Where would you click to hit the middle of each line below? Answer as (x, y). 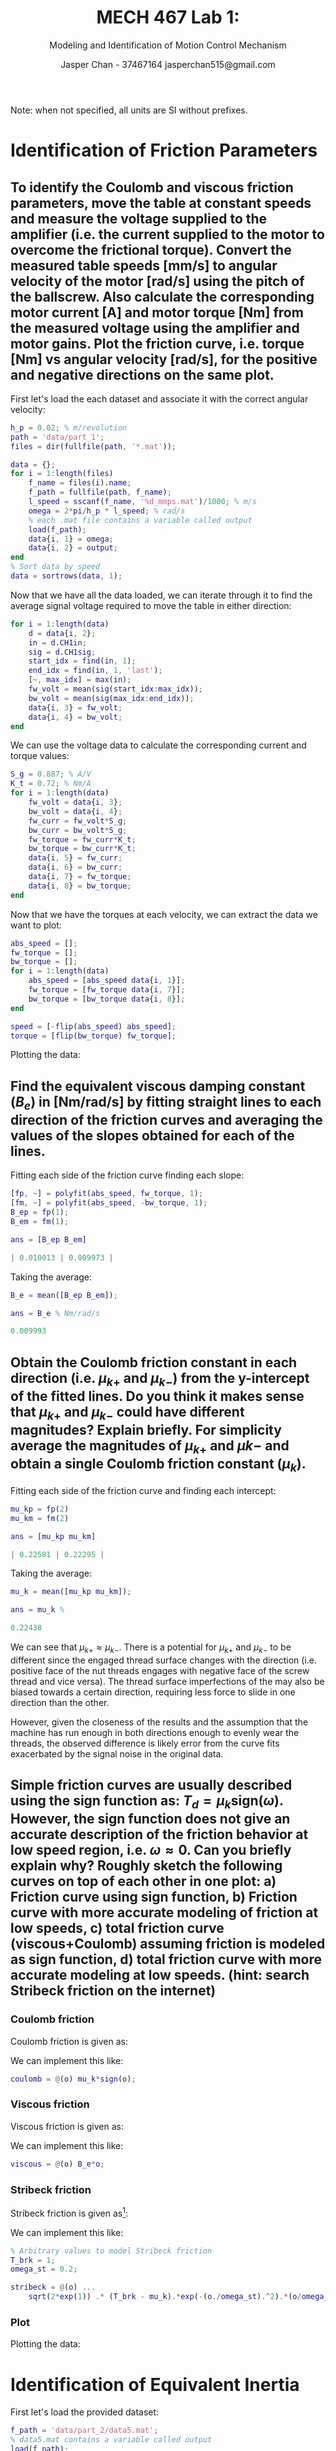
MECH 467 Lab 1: (168, 17)
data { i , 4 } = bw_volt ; (75, 717)
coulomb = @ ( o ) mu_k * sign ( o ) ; (73, 2079)
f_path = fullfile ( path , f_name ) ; (100, 492)
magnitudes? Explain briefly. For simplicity (146, 1430)
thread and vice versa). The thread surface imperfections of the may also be (167, 1681)
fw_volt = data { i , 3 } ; (75, 802)
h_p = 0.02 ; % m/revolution (69, 427)
